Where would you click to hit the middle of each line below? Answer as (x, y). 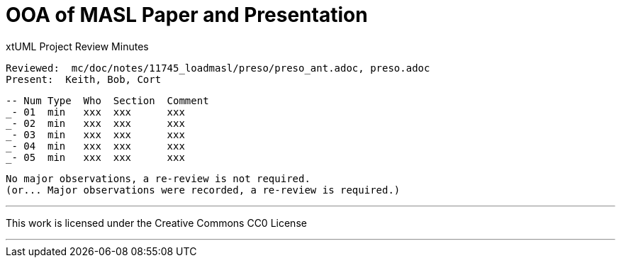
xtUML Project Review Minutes (77, 46)
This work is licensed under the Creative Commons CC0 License (156, 223)
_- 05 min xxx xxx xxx (95, 157)
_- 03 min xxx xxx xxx (95, 134)
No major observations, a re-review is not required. (158, 178)
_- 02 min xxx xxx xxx (95, 123)
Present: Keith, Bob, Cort (84, 79)
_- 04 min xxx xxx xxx (95, 146)
